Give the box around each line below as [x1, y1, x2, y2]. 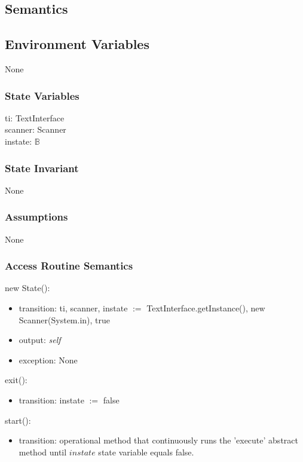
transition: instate [19, 393, 84, 406]
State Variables [5, 88, 79, 103]
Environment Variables [5, 35, 149, 53]
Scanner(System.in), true [19, 313, 111, 326]
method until [19, 445, 67, 458]
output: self [19, 334, 61, 346]
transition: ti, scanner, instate [19, 302, 128, 314]
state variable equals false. [98, 445, 194, 458]
